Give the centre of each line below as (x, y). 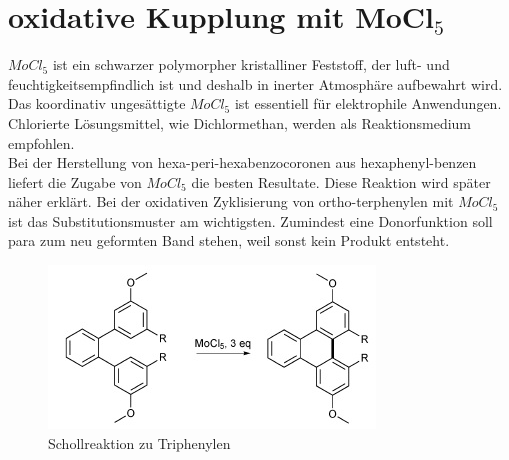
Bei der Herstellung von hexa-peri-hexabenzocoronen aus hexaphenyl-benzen (242, 162)
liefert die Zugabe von (75, 181)
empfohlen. (41, 142)
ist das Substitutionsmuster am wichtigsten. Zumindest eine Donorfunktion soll (250, 220)
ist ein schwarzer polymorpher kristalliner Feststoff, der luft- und (251, 64)
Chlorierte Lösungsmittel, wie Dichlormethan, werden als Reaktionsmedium (240, 122)
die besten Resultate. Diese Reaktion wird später (341, 181)
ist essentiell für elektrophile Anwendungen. (368, 103)
